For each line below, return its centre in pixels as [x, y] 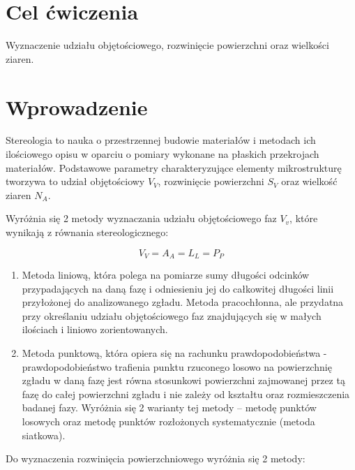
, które [304, 218]
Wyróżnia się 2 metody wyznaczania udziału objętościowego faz [141, 218]
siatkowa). [44, 435]
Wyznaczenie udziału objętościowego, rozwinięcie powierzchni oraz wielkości [167, 45]
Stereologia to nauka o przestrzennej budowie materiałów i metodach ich [161, 140]
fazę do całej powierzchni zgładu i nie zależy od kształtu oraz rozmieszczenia [186, 394]
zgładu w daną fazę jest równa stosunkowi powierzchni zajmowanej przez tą [183, 380]
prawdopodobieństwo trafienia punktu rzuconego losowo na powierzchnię [177, 366]
